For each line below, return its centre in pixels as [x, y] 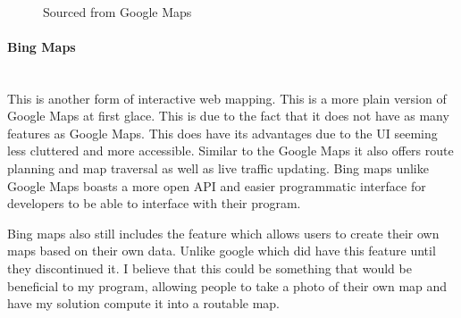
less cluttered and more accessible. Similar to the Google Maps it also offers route [230, 151]
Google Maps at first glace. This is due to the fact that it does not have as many [228, 116]
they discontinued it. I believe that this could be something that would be [210, 268]
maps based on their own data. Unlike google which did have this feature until [222, 251]
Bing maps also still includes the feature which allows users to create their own [223, 233]
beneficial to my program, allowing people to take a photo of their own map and [227, 285]
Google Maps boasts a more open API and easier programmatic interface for [217, 185]
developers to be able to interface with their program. [154, 203]
